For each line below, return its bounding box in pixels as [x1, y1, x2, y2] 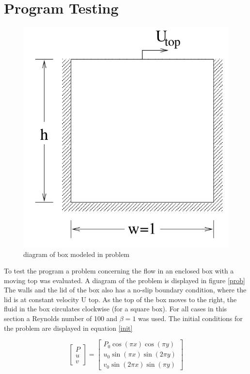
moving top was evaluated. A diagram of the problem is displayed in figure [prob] [4, 275, 245, 285]
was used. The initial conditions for [138, 313, 243, 323]
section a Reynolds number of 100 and [4, 313, 118, 323]
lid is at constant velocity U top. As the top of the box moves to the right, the [4, 294, 237, 304]
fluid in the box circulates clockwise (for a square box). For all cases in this [4, 304, 227, 314]
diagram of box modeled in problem [23, 249, 130, 259]
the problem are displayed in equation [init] [4, 323, 133, 333]
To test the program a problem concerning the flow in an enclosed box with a [4, 266, 234, 276]
